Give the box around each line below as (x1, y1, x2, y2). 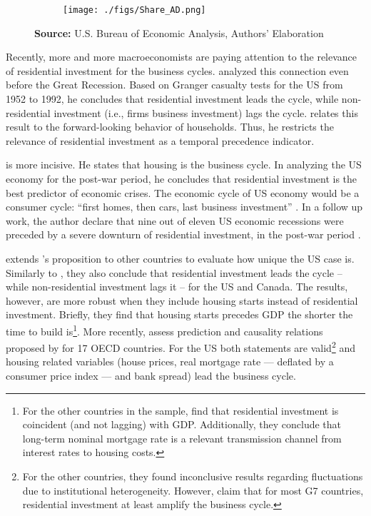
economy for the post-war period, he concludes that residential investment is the (6, 171, 357, 186)
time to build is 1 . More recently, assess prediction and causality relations (6, 321, 323, 338)
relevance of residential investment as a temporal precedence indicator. (6, 133, 315, 148)
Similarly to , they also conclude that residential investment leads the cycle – (6, 265, 342, 280)
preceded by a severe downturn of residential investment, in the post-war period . (6, 227, 361, 242)
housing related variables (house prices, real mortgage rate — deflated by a (6, 354, 334, 369)
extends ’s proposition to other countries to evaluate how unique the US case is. (6, 251, 355, 265)
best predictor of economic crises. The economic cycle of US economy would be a (6, 185, 360, 200)
